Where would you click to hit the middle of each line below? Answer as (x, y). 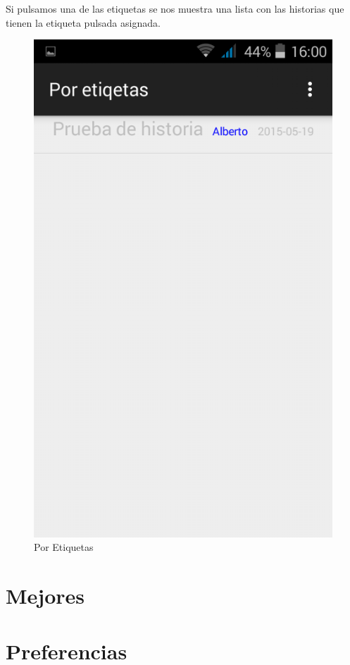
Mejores (45, 596)
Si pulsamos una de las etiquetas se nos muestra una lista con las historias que (175, 8)
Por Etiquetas (64, 547)
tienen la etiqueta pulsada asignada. (83, 22)
